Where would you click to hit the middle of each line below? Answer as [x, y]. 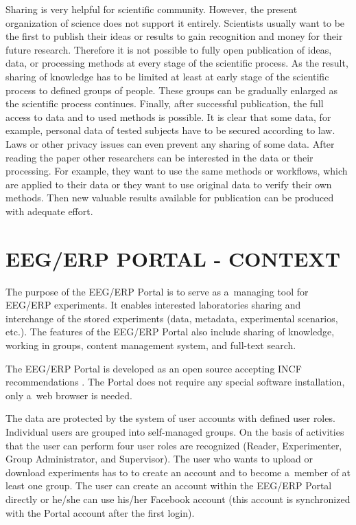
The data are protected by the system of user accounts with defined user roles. [170, 418]
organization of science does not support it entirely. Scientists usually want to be [175, 22]
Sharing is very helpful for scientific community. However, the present [152, 9]
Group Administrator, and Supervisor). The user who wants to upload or [159, 459]
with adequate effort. [49, 211]
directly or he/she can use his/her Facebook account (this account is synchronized [178, 499]
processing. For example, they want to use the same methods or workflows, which [177, 171]
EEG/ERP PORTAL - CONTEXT [173, 258]
